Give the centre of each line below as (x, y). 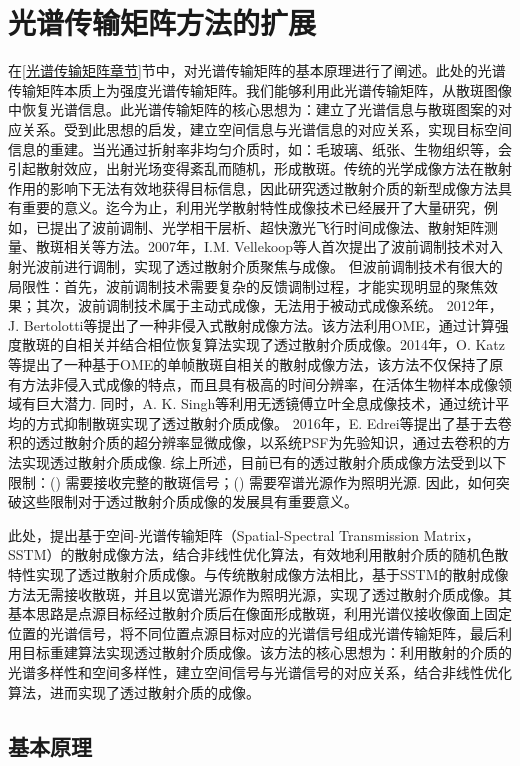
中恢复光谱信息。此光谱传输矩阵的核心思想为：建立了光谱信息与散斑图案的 (253, 109)
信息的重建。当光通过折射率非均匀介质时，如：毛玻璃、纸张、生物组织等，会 (260, 148)
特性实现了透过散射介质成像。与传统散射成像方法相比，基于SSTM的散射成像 (258, 573)
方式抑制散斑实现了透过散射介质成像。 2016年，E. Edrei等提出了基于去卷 (273, 422)
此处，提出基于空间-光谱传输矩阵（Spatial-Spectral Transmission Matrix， (244, 534)
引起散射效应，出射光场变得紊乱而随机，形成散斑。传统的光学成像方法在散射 (260, 168)
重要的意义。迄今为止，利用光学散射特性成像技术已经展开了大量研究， (252, 207)
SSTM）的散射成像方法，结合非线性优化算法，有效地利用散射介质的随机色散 (258, 554)
